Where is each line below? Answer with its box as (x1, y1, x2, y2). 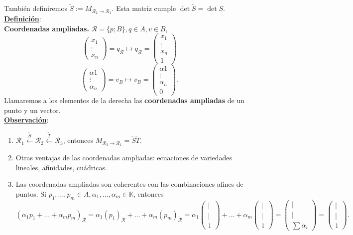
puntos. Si (15, 188, 46, 199)
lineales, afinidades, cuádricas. (15, 162, 107, 172)
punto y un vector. (4, 105, 61, 115)
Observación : (4, 115, 49, 125)
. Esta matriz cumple (112, 3, 176, 13)
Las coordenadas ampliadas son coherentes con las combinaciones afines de (15, 179, 243, 189)
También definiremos (4, 3, 67, 13)
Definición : (4, 13, 41, 24)
